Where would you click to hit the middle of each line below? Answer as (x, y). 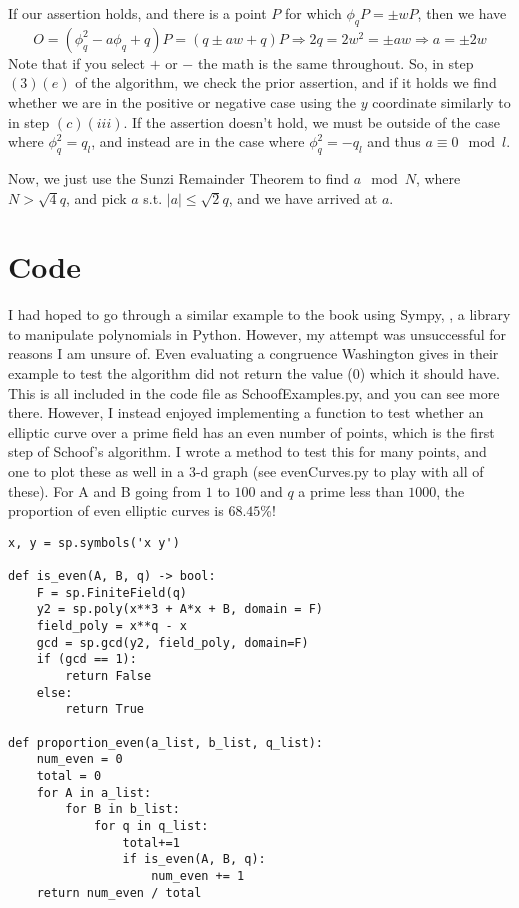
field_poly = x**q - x (111, 626)
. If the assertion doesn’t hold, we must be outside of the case (312, 121)
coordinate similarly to (441, 101)
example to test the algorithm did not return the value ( (180, 373)
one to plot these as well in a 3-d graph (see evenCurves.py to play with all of (246, 471)
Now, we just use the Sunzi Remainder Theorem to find (179, 177)
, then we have (462, 13)
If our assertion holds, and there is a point (137, 13)
